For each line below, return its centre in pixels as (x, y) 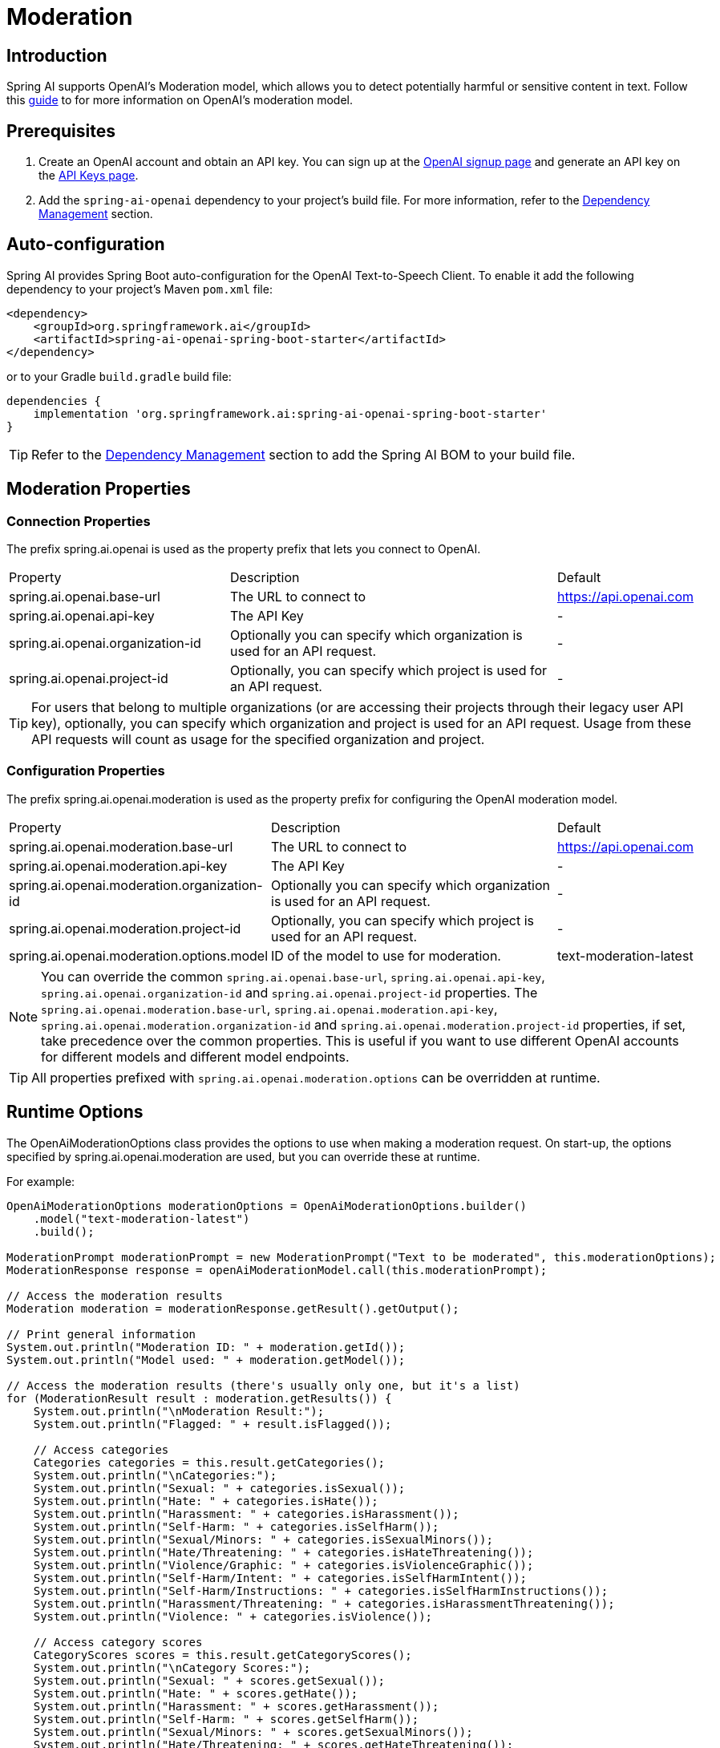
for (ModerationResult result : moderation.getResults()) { (199, 1398)
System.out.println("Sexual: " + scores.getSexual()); (209, 1680)
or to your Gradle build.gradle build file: (119, 376)
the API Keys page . (89, 176)
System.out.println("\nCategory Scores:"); (172, 1667)
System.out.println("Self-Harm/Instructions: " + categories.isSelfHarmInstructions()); (321, 1590)
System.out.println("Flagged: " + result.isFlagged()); (212, 1424)
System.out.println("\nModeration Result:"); (179, 1411)
